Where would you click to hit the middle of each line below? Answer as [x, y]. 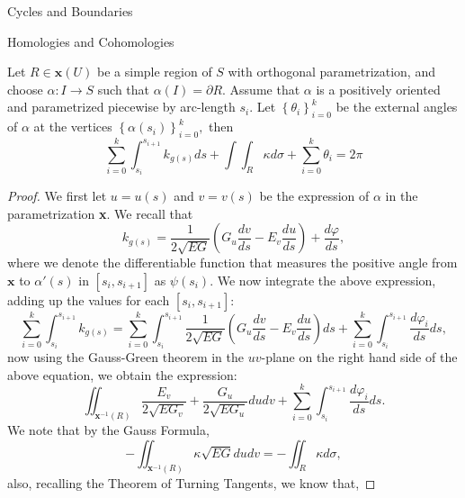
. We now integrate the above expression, [323, 280]
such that [124, 89]
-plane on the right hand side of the [359, 357]
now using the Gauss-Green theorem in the [125, 357]
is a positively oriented [378, 89]
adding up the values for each [89, 299]
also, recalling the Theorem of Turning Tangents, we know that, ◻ [192, 482]
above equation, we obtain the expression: [122, 374]
